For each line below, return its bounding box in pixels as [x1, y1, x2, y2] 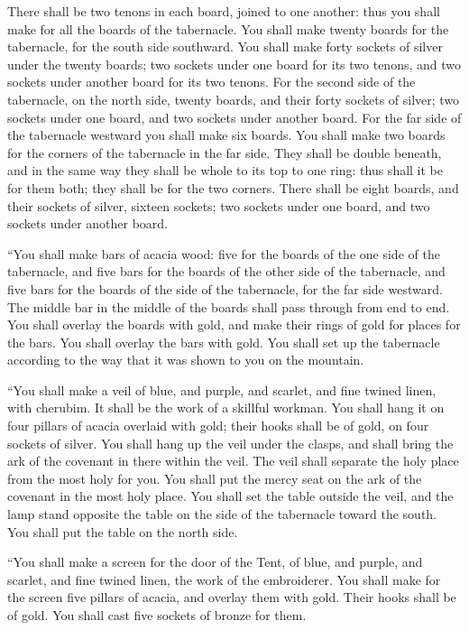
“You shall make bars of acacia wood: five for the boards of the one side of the [7, 244, 440, 263]
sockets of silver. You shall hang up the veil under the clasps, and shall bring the [7, 433, 454, 452]
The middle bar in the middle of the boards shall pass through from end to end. [7, 297, 450, 316]
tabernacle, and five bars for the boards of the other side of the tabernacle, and [7, 262, 446, 281]
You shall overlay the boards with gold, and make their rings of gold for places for [7, 315, 461, 334]
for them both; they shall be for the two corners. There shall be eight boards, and [7, 178, 459, 197]
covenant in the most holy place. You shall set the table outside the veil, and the [7, 486, 454, 505]
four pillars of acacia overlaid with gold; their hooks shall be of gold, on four [7, 416, 429, 435]
